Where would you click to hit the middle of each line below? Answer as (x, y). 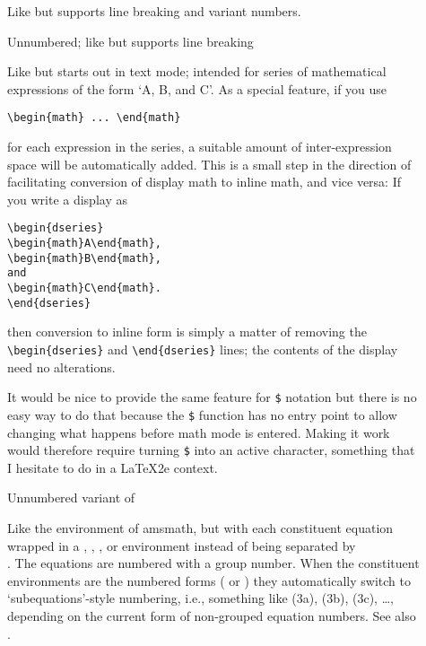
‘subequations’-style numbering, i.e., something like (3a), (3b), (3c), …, (200, 598)
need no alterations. (61, 367)
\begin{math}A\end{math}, (84, 244)
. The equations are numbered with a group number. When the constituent (213, 563)
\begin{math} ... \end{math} (94, 118)
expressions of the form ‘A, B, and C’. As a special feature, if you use (197, 88)
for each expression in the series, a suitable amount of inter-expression (200, 147)
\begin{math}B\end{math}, (84, 258)
